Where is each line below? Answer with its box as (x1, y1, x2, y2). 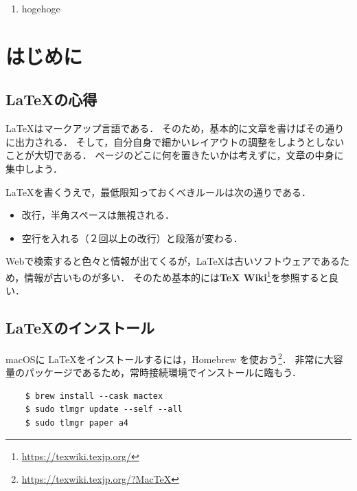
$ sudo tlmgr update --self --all (25, 404, 183, 415)
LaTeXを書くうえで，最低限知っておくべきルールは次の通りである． (5, 184, 311, 199)
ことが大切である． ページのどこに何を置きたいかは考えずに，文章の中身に (5, 148, 344, 162)
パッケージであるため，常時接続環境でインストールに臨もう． (24, 365, 302, 380)
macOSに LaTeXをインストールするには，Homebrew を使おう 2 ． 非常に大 (5, 349, 334, 366)
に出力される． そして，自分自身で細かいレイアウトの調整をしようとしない (5, 134, 345, 149)
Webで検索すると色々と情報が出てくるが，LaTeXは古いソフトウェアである (5, 254, 340, 268)
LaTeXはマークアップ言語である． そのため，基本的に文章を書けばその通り (5, 121, 345, 135)
